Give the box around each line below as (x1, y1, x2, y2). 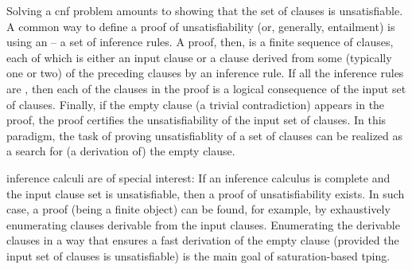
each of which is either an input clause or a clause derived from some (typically (6, 49, 392, 65)
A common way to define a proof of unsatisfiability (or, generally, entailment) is (6, 18, 395, 34)
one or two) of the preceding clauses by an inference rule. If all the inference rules (6, 65, 404, 81)
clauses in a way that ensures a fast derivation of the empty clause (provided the (6, 232, 399, 248)
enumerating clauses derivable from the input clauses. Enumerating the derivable (6, 216, 400, 233)
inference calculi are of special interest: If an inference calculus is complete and (6, 169, 391, 186)
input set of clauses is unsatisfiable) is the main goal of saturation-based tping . (6, 247, 391, 264)
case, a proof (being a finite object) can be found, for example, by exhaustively (6, 201, 391, 217)
